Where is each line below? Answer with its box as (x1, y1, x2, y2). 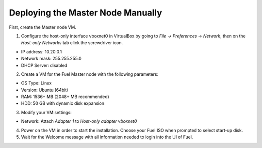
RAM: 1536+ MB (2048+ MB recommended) (21, 94, 109, 99)
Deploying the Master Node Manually (9, 7, 163, 18)
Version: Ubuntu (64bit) (21, 87, 68, 93)
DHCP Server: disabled (21, 62, 67, 68)
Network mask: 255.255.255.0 (21, 56, 82, 62)
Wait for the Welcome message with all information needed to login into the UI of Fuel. (21, 134, 193, 140)
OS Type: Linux (21, 80, 52, 86)
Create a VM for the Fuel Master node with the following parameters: (21, 71, 159, 77)
